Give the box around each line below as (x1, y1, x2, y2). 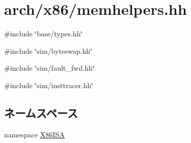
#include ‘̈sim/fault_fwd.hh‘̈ (4, 63, 95, 73)
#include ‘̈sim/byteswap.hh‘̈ (4, 45, 92, 56)
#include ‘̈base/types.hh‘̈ (4, 28, 83, 39)
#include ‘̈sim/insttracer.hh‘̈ (4, 79, 93, 90)
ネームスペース (4, 105, 78, 120)
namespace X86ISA (4, 129, 65, 139)
